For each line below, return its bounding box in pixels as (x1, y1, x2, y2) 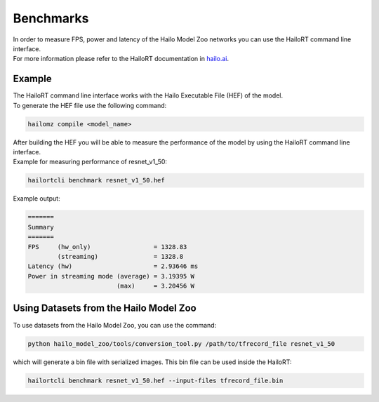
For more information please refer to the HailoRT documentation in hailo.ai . (13, 55, 230, 63)
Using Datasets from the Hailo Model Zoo (13, 302, 197, 314)
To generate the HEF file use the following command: (13, 101, 167, 109)
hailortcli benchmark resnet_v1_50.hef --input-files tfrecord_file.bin (27, 376, 284, 384)
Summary (27, 223, 54, 231)
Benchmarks (13, 11, 89, 26)
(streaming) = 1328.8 (57, 253, 184, 260)
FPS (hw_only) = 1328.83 (27, 243, 187, 250)
